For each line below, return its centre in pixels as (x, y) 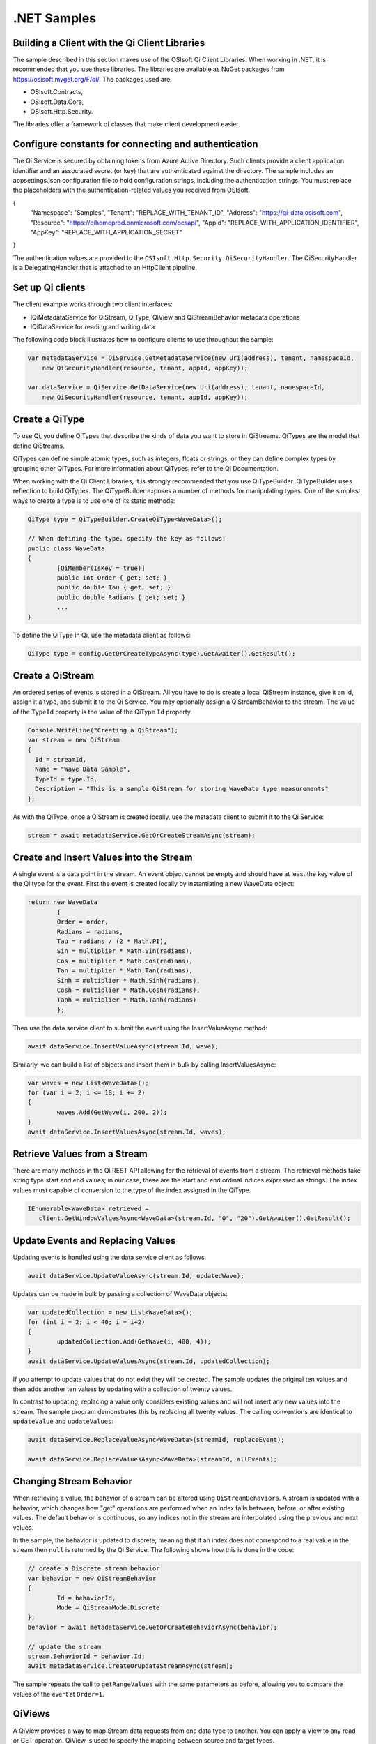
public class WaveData (66, 548)
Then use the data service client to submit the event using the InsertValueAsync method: (140, 1028)
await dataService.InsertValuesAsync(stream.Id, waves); (127, 1132)
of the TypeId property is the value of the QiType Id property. (103, 712)
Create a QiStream (54, 676)
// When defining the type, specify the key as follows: (127, 539)
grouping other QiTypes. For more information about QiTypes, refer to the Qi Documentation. (146, 468)
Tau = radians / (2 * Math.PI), (112, 941)
